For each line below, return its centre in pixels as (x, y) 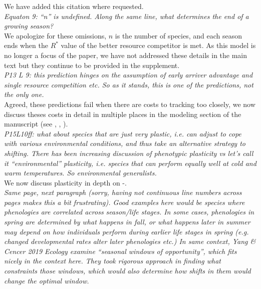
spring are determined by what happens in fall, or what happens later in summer (127, 222)
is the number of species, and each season (179, 35)
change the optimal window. (47, 280)
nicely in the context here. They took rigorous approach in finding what (113, 261)
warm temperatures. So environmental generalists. (80, 173)
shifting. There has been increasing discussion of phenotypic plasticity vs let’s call (129, 153)
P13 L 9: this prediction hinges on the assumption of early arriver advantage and (128, 75)
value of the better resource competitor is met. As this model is (158, 45)
